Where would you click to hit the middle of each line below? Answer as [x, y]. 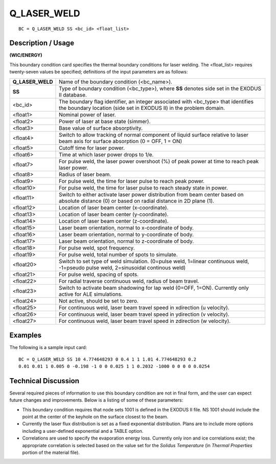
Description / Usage [42, 43]
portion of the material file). [51, 452]
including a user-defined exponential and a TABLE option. [83, 431]
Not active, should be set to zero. [99, 300]
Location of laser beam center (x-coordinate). [114, 207]
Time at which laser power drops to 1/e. [106, 154]
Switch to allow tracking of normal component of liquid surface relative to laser [154, 134]
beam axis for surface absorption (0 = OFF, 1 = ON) [121, 141]
